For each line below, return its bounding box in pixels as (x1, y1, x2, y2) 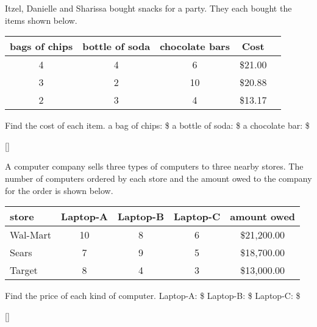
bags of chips (10, 39, 73, 54)
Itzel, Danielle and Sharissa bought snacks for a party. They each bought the (5, 2, 292, 14)
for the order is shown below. (5, 184, 113, 196)
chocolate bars (160, 39, 230, 54)
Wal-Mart (10, 228, 52, 242)
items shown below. (5, 13, 77, 26)
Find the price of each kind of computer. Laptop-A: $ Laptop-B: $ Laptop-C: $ (5, 289, 301, 302)
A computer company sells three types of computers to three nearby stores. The (5, 160, 304, 173)
